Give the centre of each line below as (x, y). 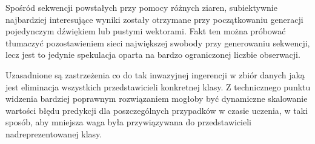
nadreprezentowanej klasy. (54, 133)
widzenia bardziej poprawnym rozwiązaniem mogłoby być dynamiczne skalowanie (157, 99)
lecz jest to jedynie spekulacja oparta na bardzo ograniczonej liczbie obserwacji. (153, 55)
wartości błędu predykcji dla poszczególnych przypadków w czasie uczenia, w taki (157, 110)
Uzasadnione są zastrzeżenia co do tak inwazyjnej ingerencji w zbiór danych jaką (155, 74)
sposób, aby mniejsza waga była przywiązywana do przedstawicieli (129, 122)
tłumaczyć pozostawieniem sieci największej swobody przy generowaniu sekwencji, (158, 42)
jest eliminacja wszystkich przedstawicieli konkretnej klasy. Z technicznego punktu (158, 86)
